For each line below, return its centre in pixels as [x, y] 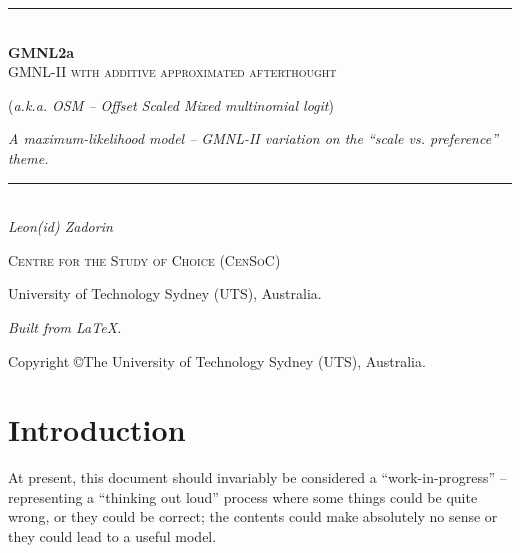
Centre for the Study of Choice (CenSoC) [144, 259]
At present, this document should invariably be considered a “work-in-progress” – [257, 477]
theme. [28, 157]
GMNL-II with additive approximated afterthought [172, 71]
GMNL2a [41, 51]
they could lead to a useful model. [112, 536]
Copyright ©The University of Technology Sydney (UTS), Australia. [217, 360]
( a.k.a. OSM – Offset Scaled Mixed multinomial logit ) [171, 104]
